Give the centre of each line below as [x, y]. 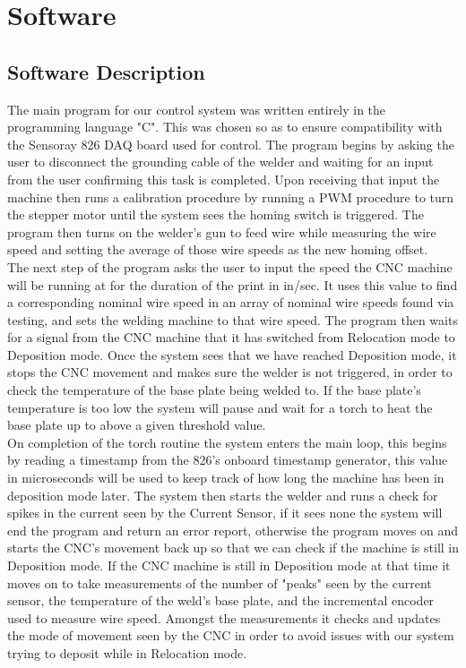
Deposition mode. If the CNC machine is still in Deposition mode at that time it [229, 565]
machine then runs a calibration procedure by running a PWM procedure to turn [231, 197]
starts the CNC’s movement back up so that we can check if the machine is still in [233, 548]
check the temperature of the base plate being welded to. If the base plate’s [214, 390]
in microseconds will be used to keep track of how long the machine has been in [226, 478]
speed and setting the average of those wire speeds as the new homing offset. [218, 249]
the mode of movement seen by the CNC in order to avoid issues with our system [231, 635]
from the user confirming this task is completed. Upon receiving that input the [224, 179]
